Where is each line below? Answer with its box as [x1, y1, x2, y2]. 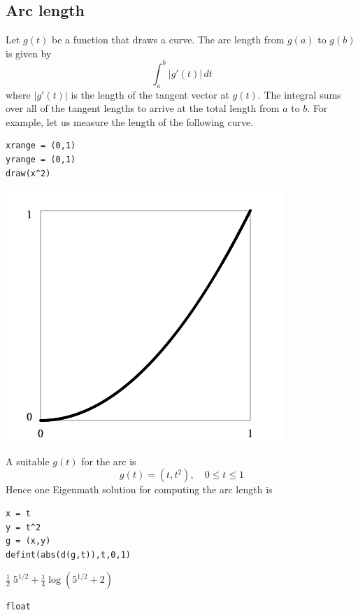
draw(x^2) [6, 168, 51, 178]
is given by [6, 45, 52, 60]
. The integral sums [257, 87, 341, 101]
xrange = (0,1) [6, 141, 76, 151]
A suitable [6, 453, 50, 468]
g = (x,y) [6, 536, 51, 546]
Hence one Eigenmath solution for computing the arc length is [6, 482, 273, 497]
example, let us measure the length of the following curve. [6, 114, 254, 129]
